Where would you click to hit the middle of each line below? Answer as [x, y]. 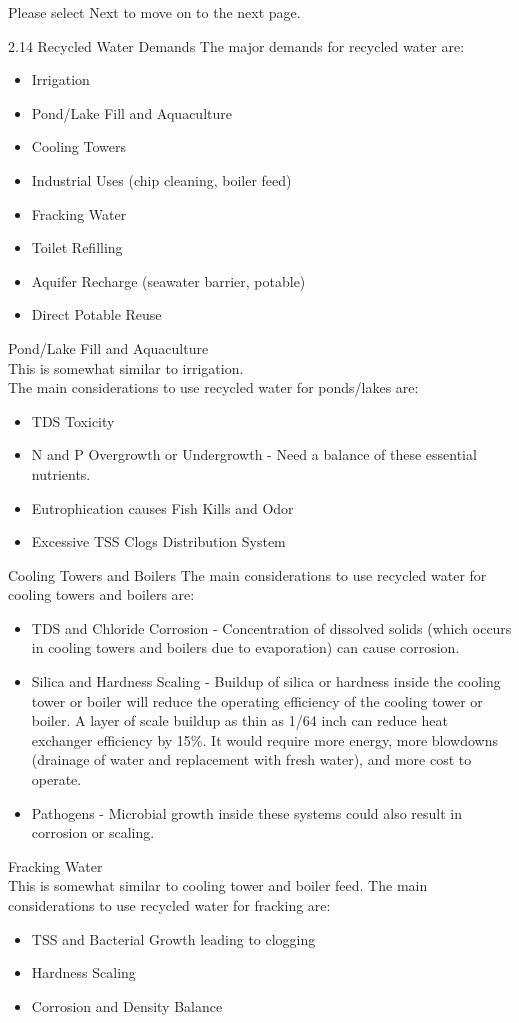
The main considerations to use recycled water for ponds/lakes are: [213, 387]
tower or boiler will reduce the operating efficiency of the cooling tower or [257, 700]
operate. [56, 779]
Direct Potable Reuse [96, 314]
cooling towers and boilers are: [101, 594]
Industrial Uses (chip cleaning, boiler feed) [161, 179]
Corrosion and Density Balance [127, 1005]
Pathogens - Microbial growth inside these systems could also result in [247, 812]
